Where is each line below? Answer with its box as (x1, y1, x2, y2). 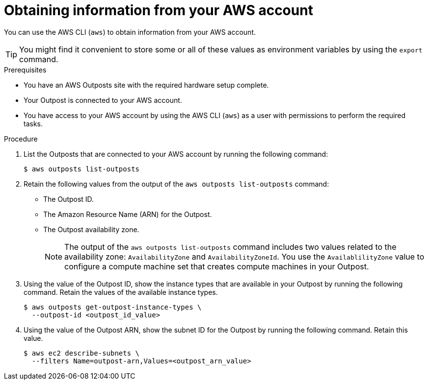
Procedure (4, 134, 38, 143)
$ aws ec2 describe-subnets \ (24, 349, 140, 357)
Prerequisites (4, 65, 47, 74)
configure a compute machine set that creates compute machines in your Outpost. (64, 261, 369, 271)
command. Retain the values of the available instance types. (24, 288, 218, 296)
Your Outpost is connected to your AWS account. (24, 96, 182, 104)
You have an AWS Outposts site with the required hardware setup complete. (24, 80, 269, 89)
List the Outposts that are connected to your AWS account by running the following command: (24, 149, 328, 158)
